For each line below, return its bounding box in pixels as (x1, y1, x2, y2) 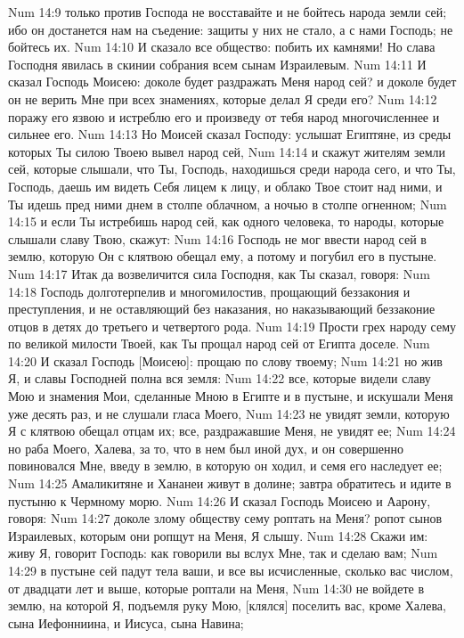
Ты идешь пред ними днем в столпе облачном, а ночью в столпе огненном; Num (8, 194, 447, 213)
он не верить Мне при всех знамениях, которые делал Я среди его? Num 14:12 (8, 89, 437, 108)
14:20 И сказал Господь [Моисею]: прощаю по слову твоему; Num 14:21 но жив (8, 351, 443, 370)
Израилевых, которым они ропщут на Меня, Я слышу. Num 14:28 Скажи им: (8, 526, 428, 544)
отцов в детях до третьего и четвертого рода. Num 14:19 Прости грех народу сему (8, 316, 457, 335)
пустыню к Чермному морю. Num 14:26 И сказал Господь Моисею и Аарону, (8, 491, 431, 510)
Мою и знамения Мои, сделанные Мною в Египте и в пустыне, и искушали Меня (8, 387, 453, 405)
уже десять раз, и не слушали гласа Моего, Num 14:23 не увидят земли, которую (8, 404, 450, 422)
